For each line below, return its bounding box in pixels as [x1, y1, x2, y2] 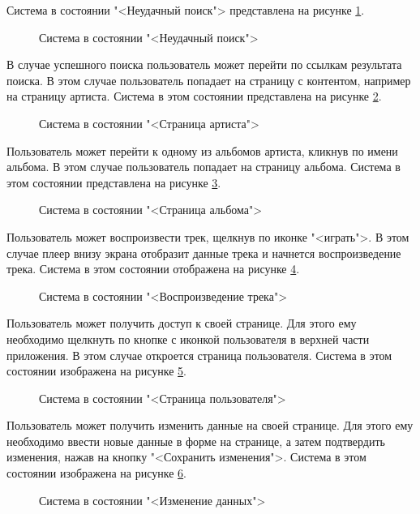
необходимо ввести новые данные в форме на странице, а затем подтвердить [6, 432, 385, 449]
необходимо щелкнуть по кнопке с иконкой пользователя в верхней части [6, 330, 370, 347]
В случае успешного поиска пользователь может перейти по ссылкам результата [6, 56, 402, 73]
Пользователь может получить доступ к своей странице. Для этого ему [6, 315, 357, 332]
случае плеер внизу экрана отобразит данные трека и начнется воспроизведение [6, 244, 401, 261]
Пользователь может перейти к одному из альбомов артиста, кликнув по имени [6, 142, 398, 159]
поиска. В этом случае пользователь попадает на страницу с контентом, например [6, 71, 411, 88]
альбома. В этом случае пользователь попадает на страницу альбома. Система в [6, 158, 401, 175]
